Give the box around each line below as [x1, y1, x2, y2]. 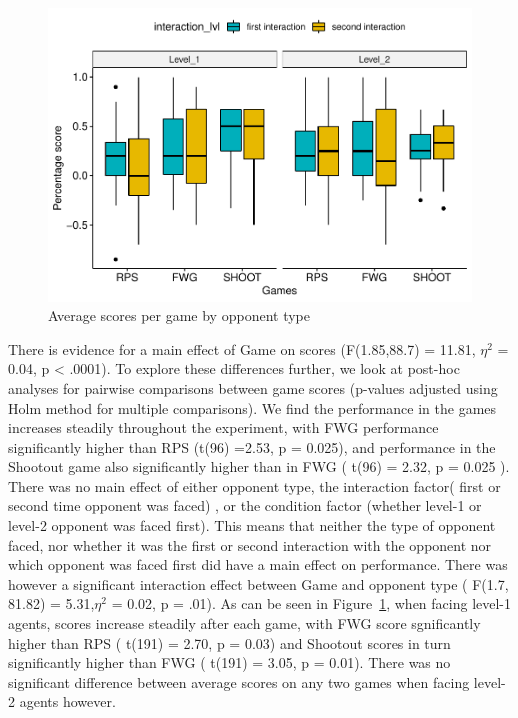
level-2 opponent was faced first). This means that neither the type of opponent [8, 515, 496, 536]
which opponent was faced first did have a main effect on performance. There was [8, 554, 508, 575]
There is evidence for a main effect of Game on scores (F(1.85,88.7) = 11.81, [8, 338, 476, 359]
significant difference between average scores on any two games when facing [8, 671, 470, 692]
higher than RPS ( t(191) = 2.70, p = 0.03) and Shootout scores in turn [8, 632, 451, 653]
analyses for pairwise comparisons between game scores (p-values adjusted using [8, 377, 498, 398]
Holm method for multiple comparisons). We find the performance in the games [8, 397, 497, 418]
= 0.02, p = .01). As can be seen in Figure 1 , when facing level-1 [111, 593, 512, 614]
